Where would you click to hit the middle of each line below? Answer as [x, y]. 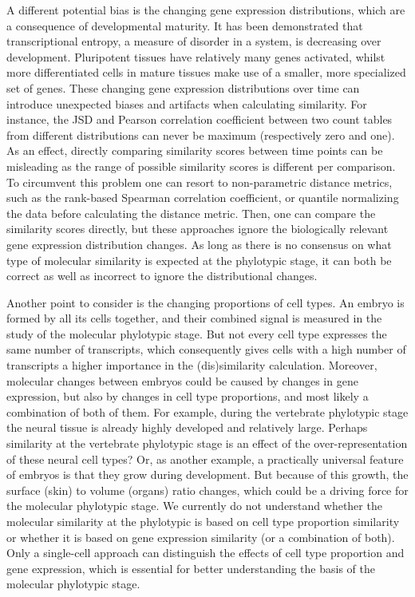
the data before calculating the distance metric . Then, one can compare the [191, 213]
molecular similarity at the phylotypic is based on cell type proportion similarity [203, 521]
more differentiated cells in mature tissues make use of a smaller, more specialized [206, 72]
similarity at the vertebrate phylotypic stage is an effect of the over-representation [207, 443]
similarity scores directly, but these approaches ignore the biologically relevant [198, 229]
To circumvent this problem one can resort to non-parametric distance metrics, [200, 182]
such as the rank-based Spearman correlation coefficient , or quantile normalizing [203, 198]
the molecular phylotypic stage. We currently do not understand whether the [194, 506]
